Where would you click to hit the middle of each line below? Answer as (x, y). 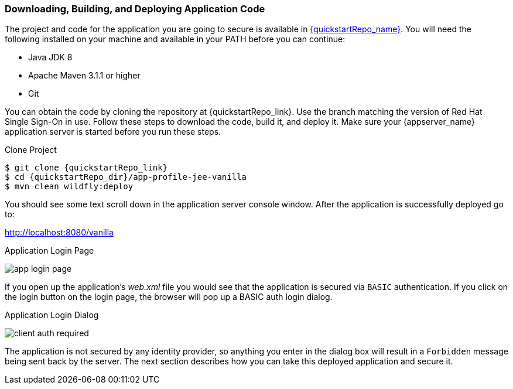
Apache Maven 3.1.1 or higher (84, 76)
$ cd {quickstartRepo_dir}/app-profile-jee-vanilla (126, 177)
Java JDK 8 (50, 57)
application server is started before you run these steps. (113, 132)
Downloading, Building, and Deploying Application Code (135, 9)
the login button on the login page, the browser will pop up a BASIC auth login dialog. (169, 297)
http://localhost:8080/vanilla (59, 233)
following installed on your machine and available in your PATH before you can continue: (175, 39)
